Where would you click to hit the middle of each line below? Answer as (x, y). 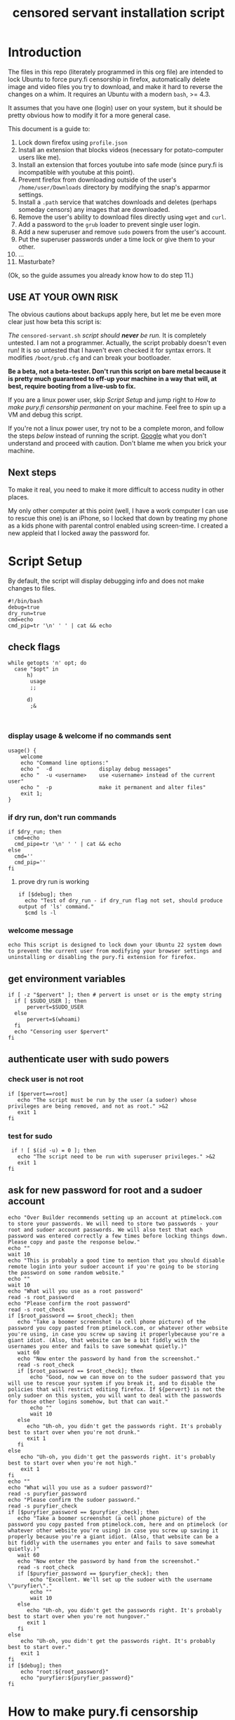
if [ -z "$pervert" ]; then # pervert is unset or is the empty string (115, 995)
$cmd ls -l (41, 913)
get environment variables (67, 979)
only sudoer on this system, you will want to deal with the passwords (115, 1395)
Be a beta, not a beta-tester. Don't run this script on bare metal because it (117, 371)
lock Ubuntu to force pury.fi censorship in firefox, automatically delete (109, 79)
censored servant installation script (119, 13)
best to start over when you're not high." (73, 1463)
